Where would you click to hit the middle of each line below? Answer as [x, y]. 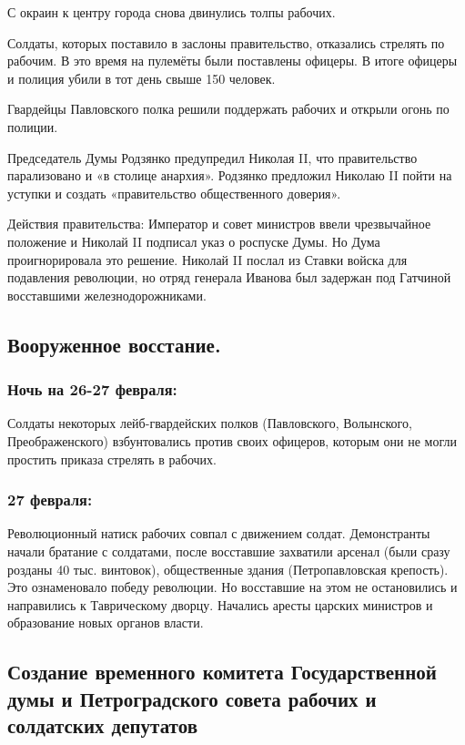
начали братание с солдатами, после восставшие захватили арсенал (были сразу [229, 551]
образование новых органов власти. [106, 623]
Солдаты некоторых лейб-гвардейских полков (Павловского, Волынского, [210, 423]
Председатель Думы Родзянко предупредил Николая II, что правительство [212, 157]
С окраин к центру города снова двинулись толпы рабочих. [172, 12]
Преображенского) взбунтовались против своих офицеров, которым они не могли [232, 440]
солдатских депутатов [102, 725]
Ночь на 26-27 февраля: [92, 389]
